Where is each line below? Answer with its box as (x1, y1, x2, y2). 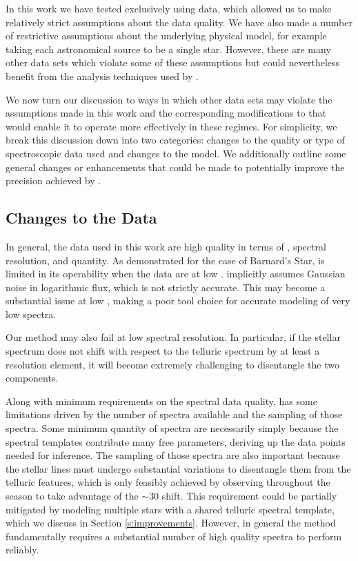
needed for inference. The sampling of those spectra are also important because (6, 448, 340, 462)
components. (6, 371, 59, 385)
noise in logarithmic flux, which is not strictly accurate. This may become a (6, 279, 326, 294)
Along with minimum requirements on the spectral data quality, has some (6, 393, 317, 408)
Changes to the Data (6, 207, 157, 228)
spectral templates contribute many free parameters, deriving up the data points (6, 434, 346, 449)
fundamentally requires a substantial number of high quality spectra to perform (6, 529, 342, 543)
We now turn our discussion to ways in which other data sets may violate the (6, 92, 332, 106)
